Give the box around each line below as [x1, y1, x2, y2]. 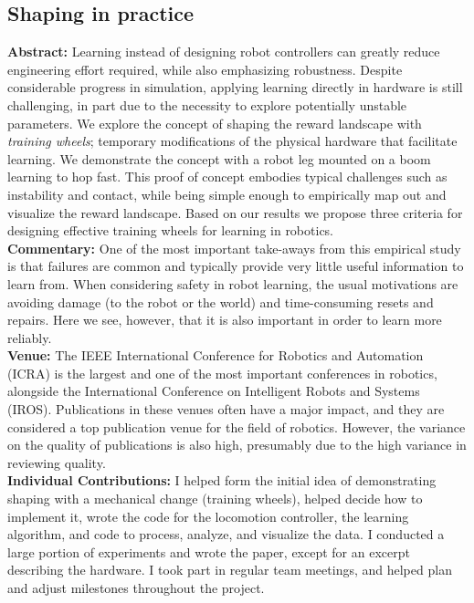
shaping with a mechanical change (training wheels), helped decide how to [7, 489, 423, 508]
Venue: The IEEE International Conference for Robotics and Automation [7, 346, 424, 365]
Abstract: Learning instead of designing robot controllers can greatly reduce [7, 42, 440, 61]
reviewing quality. [7, 452, 106, 472]
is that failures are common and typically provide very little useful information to [7, 256, 464, 276]
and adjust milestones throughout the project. [7, 578, 265, 598]
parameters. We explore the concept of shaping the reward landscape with [7, 113, 422, 132]
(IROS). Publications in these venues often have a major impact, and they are [7, 400, 445, 419]
